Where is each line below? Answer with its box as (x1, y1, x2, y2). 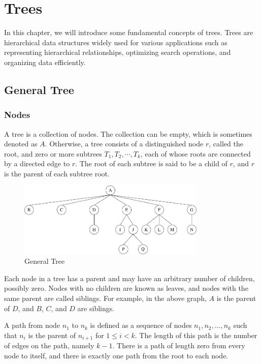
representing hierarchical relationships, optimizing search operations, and (4, 47, 231, 57)
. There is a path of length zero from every (112, 340, 245, 351)
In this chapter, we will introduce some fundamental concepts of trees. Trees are (4, 27, 253, 38)
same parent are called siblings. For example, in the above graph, (4, 293, 207, 304)
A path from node (4, 320, 60, 330)
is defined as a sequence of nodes (90, 320, 192, 330)
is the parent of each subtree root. (4, 168, 110, 178)
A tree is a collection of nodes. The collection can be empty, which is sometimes (4, 128, 252, 139)
